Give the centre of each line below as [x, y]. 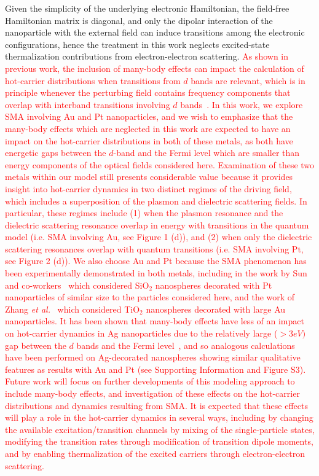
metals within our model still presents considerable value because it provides [149, 177]
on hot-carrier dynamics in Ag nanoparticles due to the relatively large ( [141, 333]
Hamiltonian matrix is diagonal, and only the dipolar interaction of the [139, 20]
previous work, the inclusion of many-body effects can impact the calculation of [155, 68]
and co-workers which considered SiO [77, 285]
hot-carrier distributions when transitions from [93, 80]
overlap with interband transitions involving [88, 104]
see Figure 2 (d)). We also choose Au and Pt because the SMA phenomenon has [156, 261]
